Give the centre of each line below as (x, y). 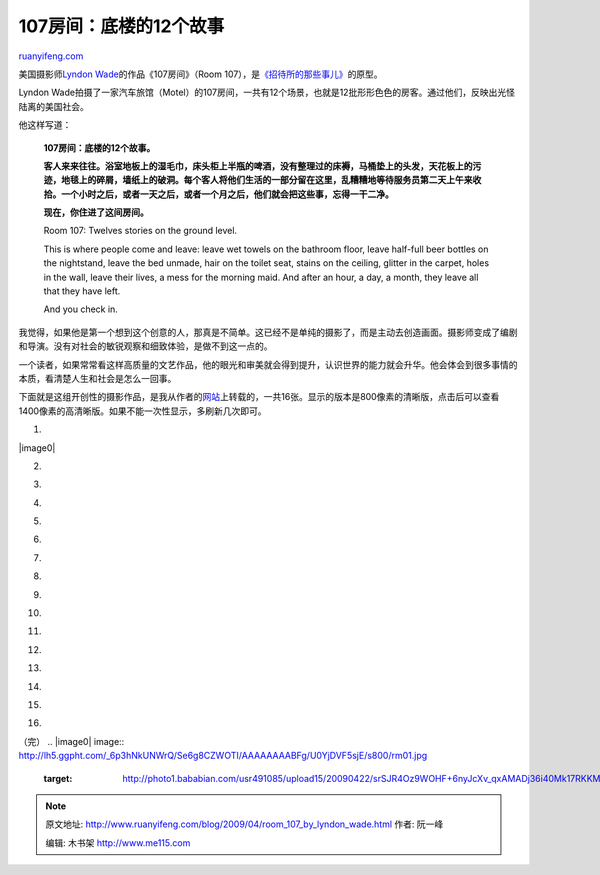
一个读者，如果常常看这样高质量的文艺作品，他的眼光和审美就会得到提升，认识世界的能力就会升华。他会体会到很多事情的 (268, 364)
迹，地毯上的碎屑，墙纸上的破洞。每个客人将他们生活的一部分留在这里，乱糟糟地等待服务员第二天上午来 (258, 180)
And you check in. (81, 309)
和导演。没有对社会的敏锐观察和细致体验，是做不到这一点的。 (145, 346)
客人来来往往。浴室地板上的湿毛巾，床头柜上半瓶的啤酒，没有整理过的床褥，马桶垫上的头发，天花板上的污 (262, 166)
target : (58, 778)
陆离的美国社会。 (53, 106)
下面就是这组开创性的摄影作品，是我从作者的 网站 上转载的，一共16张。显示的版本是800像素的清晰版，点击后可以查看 (259, 397)
